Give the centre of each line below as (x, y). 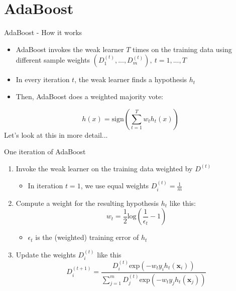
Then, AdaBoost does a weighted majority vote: (89, 96)
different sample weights (53, 60)
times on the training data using (182, 49)
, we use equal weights (115, 186)
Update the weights (46, 254)
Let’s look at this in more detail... (56, 134)
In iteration (45, 186)
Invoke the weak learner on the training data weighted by (104, 168)
